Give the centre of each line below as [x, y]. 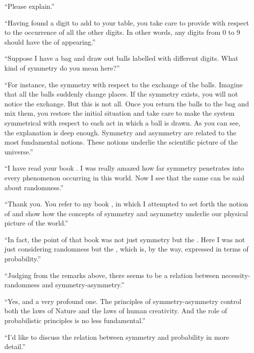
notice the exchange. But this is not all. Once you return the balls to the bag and [127, 103]
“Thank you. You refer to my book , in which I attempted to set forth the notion [126, 204]
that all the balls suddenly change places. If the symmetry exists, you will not [121, 94]
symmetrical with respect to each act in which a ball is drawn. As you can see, [123, 122]
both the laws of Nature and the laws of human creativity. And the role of [116, 311]
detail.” [15, 346]
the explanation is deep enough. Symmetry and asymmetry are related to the [120, 132]
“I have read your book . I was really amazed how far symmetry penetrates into [124, 168]
